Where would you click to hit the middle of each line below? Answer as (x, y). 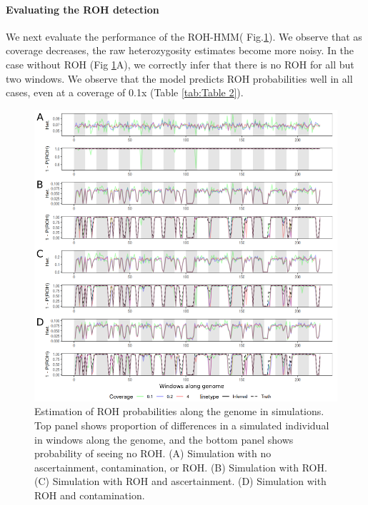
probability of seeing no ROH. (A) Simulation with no (153, 453)
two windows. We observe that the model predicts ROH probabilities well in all (179, 78)
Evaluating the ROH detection (83, 9)
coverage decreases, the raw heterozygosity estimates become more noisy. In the (180, 50)
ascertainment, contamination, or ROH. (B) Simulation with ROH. (181, 467)
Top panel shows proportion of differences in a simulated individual (182, 425)
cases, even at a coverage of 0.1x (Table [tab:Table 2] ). (125, 92)
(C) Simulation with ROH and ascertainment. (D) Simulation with (180, 481)
